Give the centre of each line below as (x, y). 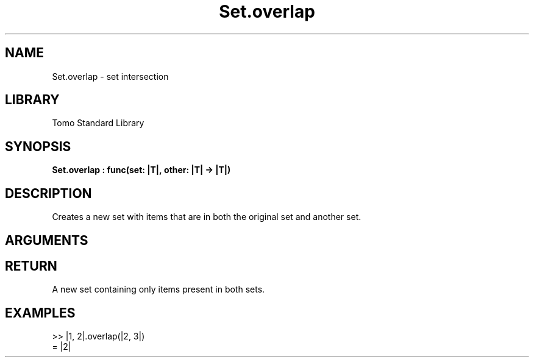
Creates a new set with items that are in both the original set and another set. (207, 217)
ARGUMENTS (47, 240)
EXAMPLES (40, 313)
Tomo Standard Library (98, 123)
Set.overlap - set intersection (110, 76)
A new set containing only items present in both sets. (158, 289)
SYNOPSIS (38, 146)
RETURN (31, 266)
